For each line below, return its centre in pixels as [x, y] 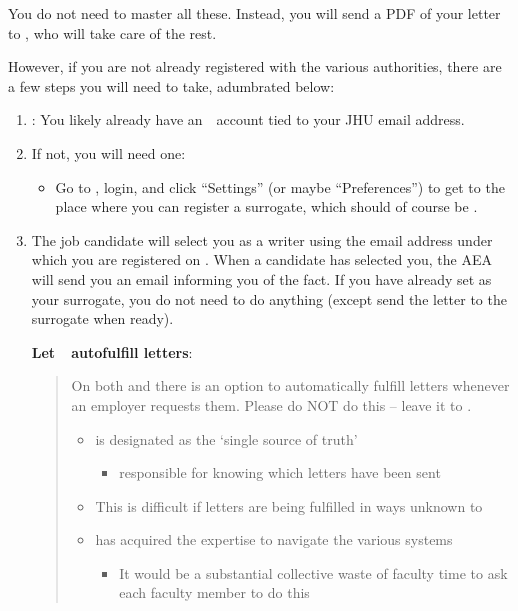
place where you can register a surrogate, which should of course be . [266, 206]
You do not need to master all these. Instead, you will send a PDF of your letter [254, 13]
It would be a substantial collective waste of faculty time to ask [313, 572]
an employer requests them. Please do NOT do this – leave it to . [271, 404]
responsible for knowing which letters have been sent [280, 472]
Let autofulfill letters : [112, 351]
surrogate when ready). [102, 318]
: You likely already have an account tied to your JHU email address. [248, 119]
